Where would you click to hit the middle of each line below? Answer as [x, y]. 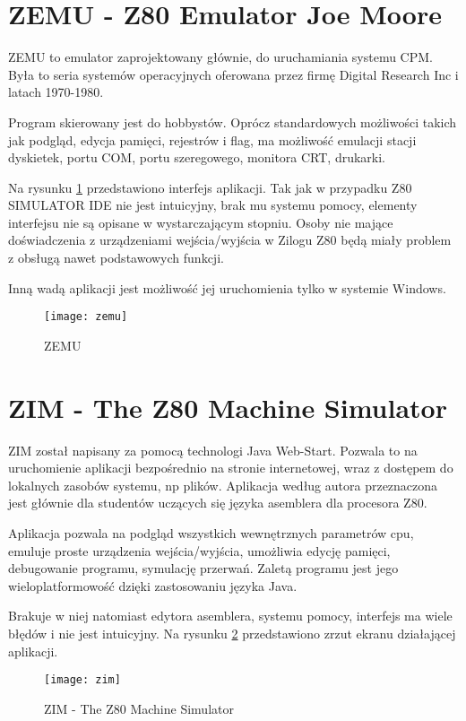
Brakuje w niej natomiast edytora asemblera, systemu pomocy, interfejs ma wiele [230, 616]
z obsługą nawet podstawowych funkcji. [116, 258]
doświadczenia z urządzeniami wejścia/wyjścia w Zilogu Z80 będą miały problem [230, 240]
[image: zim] [82, 680]
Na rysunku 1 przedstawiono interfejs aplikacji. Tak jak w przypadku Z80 [210, 187]
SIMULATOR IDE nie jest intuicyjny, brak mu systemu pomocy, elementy [213, 205]
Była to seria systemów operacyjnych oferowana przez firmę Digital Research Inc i [233, 74]
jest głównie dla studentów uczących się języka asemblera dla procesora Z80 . [218, 503]
